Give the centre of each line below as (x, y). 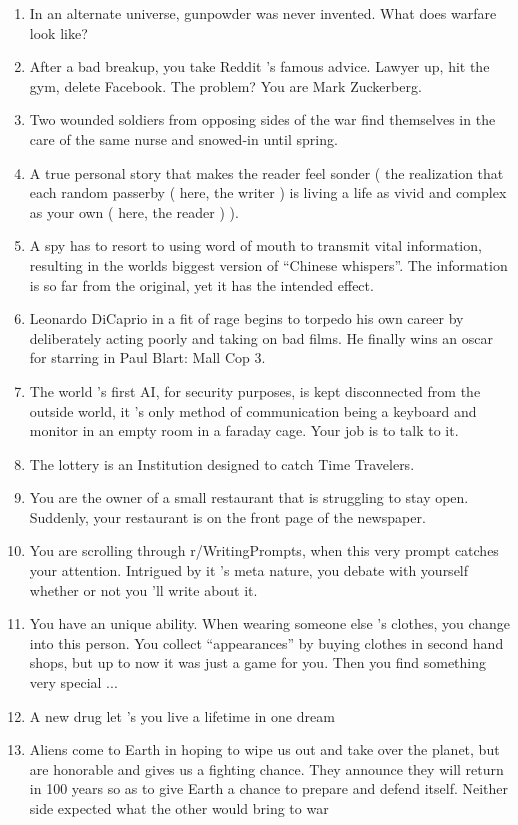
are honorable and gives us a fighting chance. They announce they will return (266, 768)
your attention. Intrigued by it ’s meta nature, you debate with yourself (249, 570)
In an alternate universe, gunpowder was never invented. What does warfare (263, 13)
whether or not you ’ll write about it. (143, 589)
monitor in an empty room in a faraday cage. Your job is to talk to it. (244, 430)
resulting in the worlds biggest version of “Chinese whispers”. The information (268, 264)
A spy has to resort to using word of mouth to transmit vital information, (255, 245)
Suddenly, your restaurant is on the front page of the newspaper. (227, 516)
